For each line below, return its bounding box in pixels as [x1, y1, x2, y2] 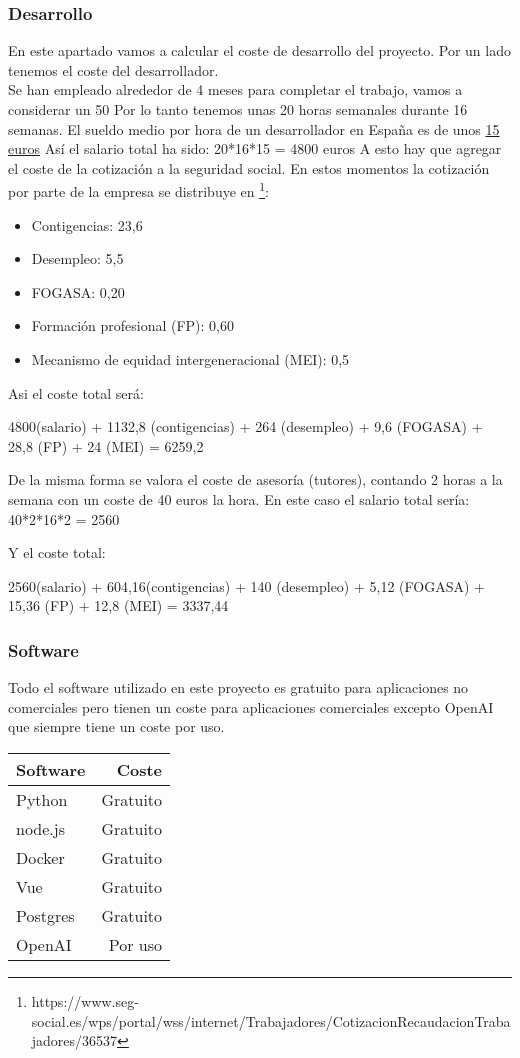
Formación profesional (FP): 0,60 [31, 315, 235, 336]
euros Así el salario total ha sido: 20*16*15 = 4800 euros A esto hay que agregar [8, 138, 502, 159]
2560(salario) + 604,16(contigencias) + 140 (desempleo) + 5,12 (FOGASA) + [8, 575, 485, 596]
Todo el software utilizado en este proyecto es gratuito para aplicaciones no [8, 677, 469, 698]
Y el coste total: [8, 542, 106, 563]
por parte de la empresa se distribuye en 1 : [8, 178, 269, 202]
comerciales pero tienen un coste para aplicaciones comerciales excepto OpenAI [8, 696, 494, 717]
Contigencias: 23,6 [31, 214, 143, 235]
